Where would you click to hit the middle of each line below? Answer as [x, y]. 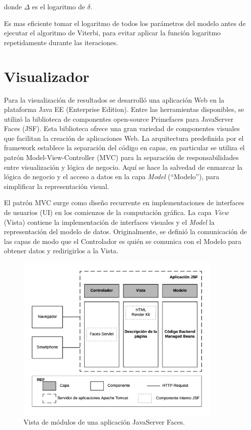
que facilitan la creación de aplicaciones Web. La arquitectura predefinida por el [124, 138]
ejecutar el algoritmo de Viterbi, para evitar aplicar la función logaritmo [112, 33]
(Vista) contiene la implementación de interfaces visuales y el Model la [109, 222]
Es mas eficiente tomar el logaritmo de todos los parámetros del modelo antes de [125, 23]
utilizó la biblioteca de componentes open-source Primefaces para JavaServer [119, 119]
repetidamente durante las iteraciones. [61, 42]
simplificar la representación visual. [57, 186]
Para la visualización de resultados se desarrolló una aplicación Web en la [114, 99]
